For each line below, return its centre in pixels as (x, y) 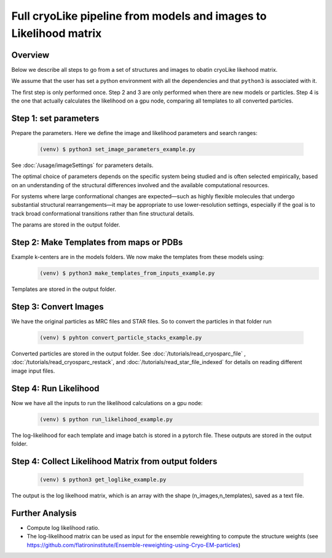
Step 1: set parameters (55, 118)
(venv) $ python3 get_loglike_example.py (103, 480)
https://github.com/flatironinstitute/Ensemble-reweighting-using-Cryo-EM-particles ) (134, 545)
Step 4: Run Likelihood (55, 388)
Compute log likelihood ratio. (63, 527)
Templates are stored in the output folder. (64, 289)
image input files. (33, 371)
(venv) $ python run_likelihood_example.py (106, 419)
